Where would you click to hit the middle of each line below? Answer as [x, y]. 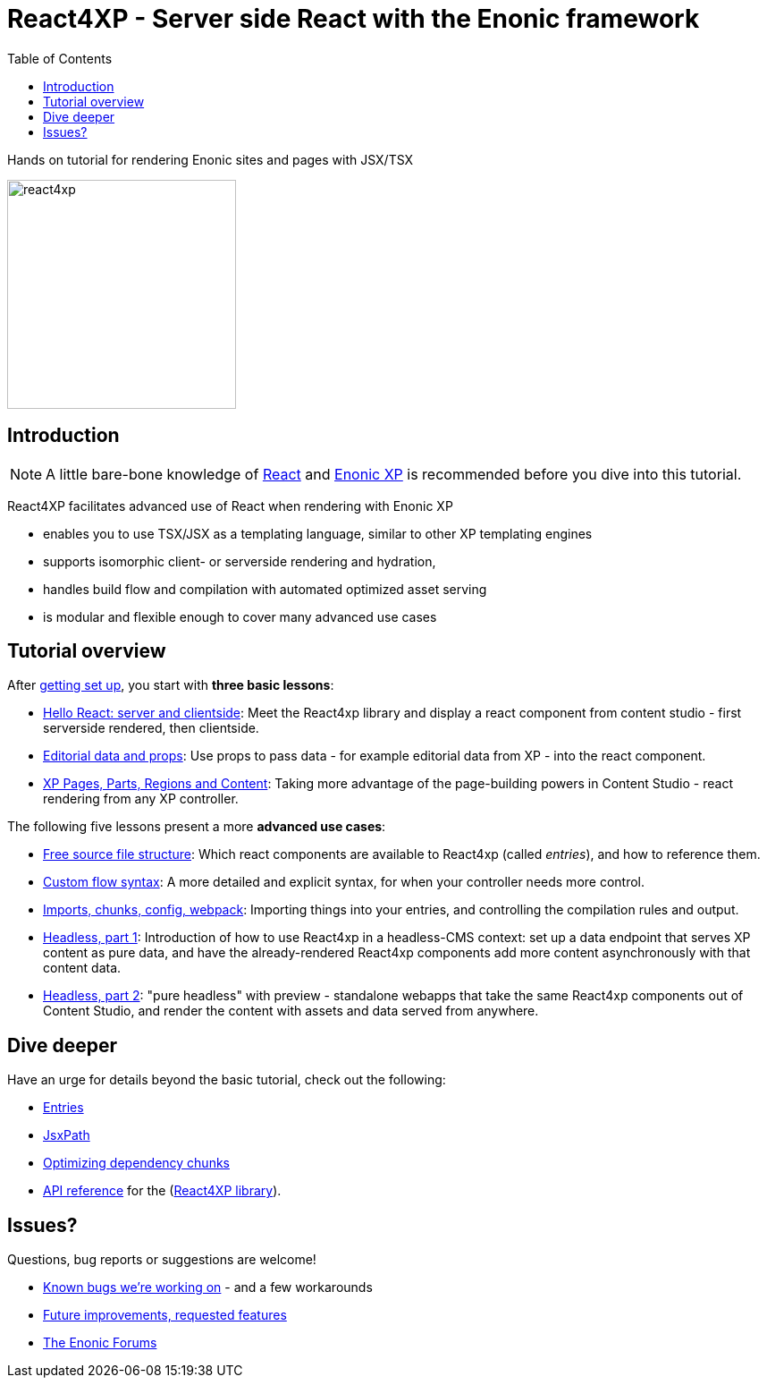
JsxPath [67, 1135]
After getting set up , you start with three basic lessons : [171, 685]
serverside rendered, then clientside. [151, 728]
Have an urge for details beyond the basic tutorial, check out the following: [227, 1080]
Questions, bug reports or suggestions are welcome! [162, 1260]
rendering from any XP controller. [141, 799]
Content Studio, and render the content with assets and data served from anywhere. [291, 1011]
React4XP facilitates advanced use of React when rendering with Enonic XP [230, 506]
